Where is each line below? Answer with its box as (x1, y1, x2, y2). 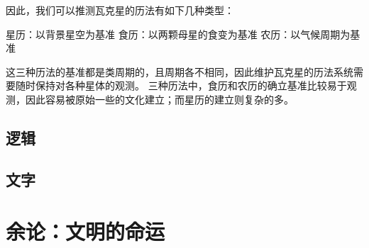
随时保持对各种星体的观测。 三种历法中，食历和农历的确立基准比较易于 (15, 78, 347, 93)
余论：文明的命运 (6, 217, 165, 246)
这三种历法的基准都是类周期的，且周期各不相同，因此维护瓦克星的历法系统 (6, 64, 353, 79)
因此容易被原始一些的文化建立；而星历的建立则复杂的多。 (25, 91, 294, 106)
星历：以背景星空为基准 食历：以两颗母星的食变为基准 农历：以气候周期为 (6, 26, 351, 41)
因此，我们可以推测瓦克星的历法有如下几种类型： (6, 3, 234, 17)
